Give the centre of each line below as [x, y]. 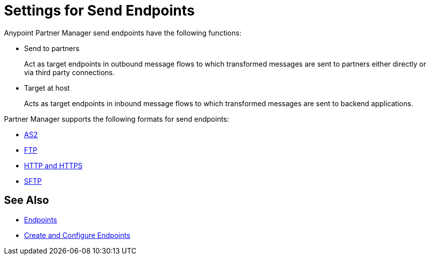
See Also [27, 200]
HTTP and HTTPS [53, 165]
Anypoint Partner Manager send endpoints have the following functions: [123, 33]
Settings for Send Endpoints [99, 11]
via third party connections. [69, 72]
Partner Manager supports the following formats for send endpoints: [117, 119]
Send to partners [52, 48]
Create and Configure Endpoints [77, 235]
